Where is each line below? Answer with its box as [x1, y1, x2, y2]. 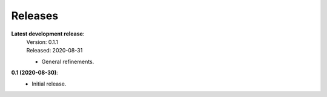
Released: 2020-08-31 [26, 47, 83, 54]
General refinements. [41, 58, 94, 65]
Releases [11, 9, 59, 22]
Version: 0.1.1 [26, 38, 59, 45]
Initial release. [31, 80, 67, 87]
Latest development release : [11, 30, 85, 37]
